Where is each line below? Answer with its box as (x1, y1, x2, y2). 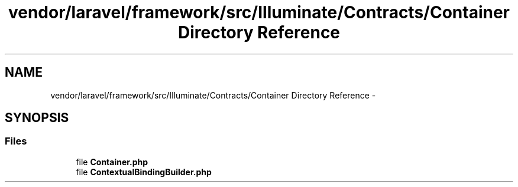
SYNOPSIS (5, 110, 69, 126)
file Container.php (76, 156, 148, 167)
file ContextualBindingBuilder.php (76, 166, 212, 177)
